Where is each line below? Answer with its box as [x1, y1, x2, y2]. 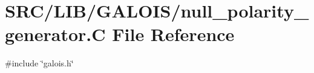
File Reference [112, 22, 235, 46]
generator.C [5, 22, 106, 46]
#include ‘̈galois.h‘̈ [5, 57, 74, 69]
